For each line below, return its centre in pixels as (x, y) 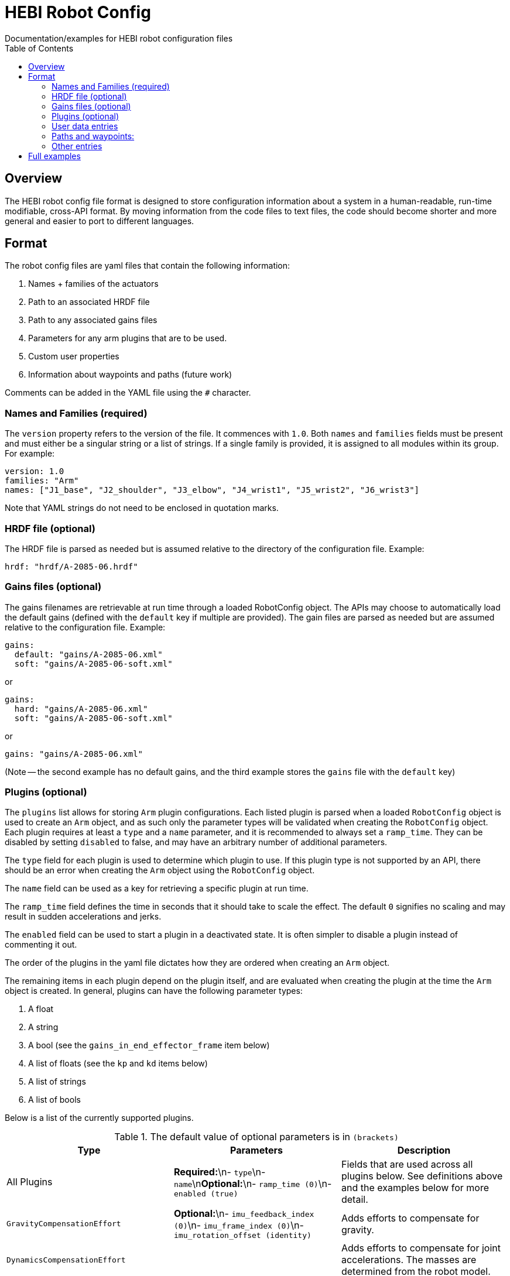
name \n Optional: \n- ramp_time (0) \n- (253, 1183)
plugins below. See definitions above (422, 1176)
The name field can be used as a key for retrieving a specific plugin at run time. (157, 889)
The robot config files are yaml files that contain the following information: (148, 266)
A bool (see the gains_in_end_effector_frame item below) (149, 1045)
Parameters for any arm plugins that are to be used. (128, 338)
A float (41, 1009)
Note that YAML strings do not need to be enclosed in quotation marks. (142, 508)
